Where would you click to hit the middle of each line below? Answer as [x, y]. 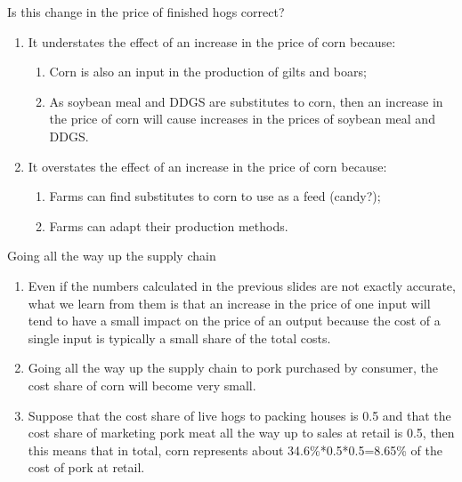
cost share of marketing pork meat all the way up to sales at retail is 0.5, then [241, 433]
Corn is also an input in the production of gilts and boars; [208, 72]
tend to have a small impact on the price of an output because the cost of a [234, 321]
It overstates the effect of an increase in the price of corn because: [207, 166]
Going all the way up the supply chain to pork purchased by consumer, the [233, 368]
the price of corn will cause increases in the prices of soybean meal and [242, 119]
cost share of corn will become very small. [142, 385]
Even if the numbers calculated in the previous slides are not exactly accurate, [242, 285]
